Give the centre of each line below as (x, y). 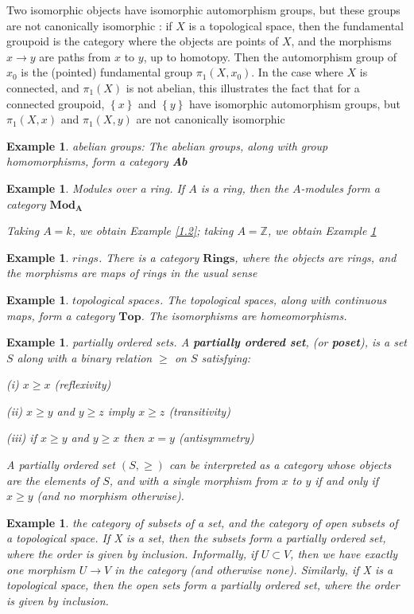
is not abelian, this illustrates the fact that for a (243, 87)
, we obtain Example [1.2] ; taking (153, 231)
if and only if (347, 480)
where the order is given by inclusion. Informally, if (132, 554)
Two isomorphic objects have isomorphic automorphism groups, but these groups (203, 10)
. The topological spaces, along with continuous (273, 299)
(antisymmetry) (216, 438)
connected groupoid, (56, 103)
